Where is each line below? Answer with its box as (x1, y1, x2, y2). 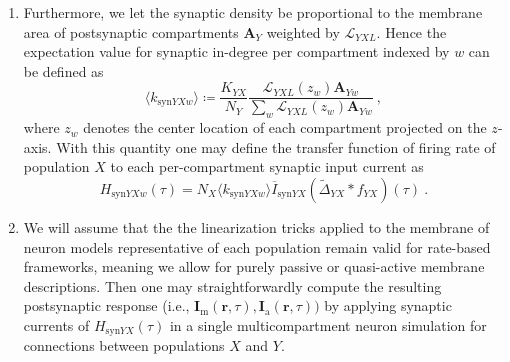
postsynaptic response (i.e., (23, 295, 190, 316)
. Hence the (376, 21, 447, 42)
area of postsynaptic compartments (23, 21, 239, 42)
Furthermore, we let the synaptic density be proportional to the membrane (23, 2, 483, 22)
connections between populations (23, 335, 225, 356)
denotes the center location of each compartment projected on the (83, 117, 487, 138)
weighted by (266, 21, 340, 42)
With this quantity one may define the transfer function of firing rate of (56, 136, 496, 157)
